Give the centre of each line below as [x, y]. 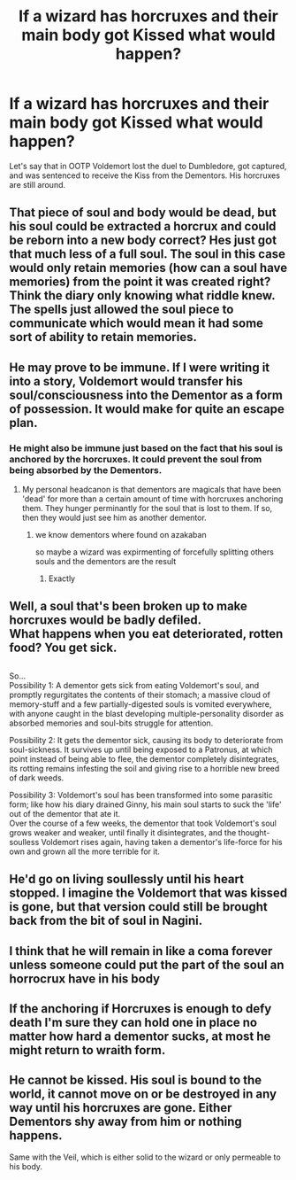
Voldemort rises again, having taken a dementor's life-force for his [162, 842]
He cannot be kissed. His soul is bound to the [136, 1080]
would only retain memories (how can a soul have [148, 268]
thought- [254, 832]
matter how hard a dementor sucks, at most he [140, 1036]
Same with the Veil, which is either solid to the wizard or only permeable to [145, 1157]
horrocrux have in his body [85, 978]
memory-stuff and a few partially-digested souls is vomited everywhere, [140, 704]
